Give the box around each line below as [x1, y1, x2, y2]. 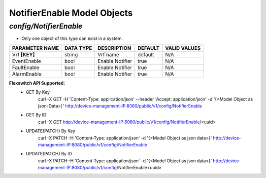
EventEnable [12, 57, 41, 64]
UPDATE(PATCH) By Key [26, 128, 76, 134]
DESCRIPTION [98, 44, 132, 51]
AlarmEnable [12, 71, 42, 77]
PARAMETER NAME [12, 44, 59, 51]
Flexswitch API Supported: [9, 80, 65, 86]
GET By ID [26, 112, 47, 118]
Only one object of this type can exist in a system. [21, 36, 123, 41]
